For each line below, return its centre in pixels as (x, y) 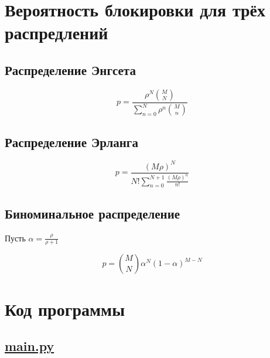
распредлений (57, 33)
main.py (30, 346)
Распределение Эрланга (71, 142)
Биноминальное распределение (93, 213)
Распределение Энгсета (70, 69)
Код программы (65, 308)
